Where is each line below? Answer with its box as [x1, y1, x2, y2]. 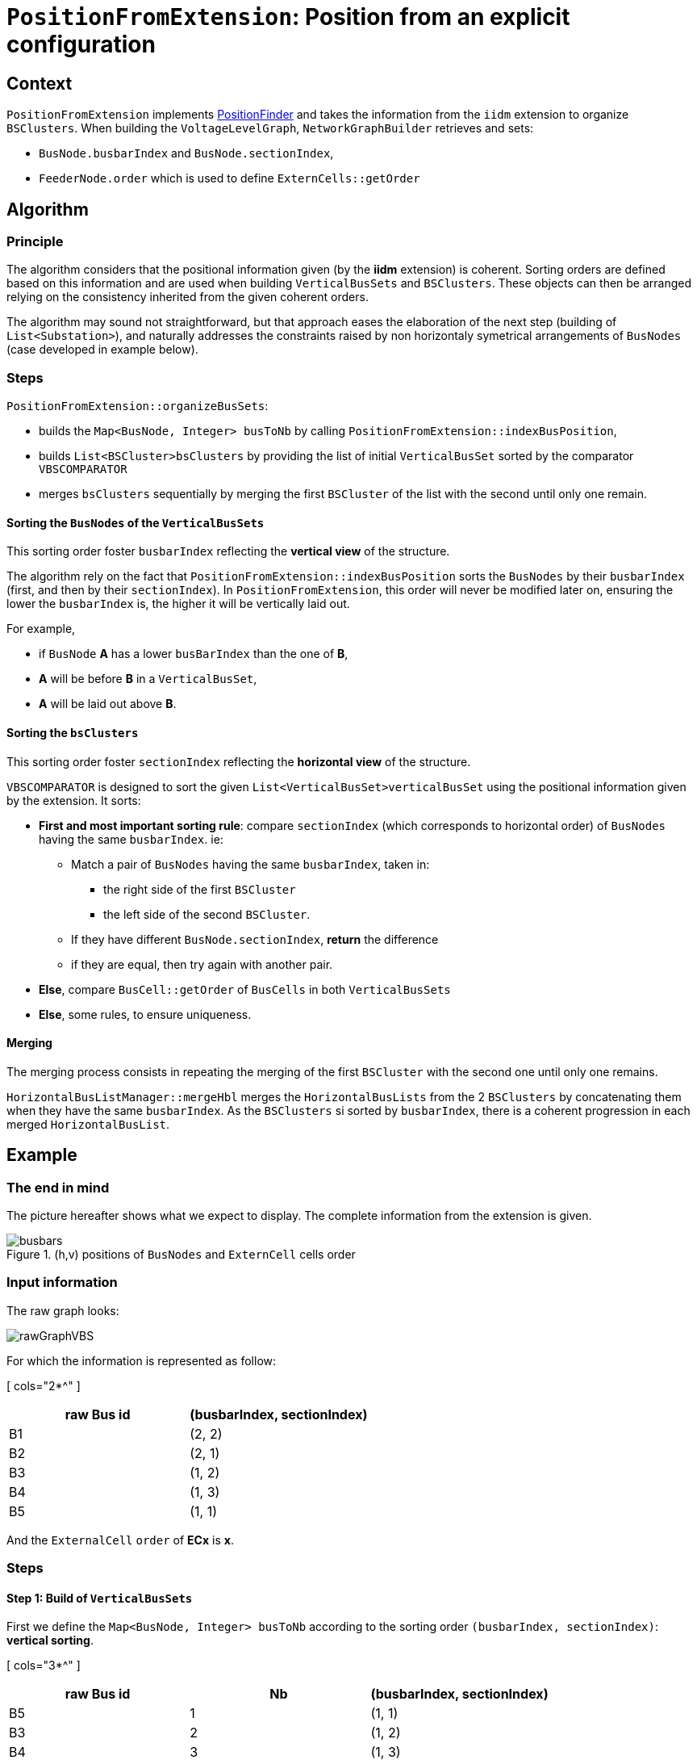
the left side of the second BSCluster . [103, 907, 311, 921]
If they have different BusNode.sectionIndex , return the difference [71, 932, 439, 946]
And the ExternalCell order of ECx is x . [6, 1532, 234, 1547]
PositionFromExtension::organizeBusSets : [6, 399, 269, 413]
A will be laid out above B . [39, 697, 177, 711]
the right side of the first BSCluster [103, 882, 296, 896]
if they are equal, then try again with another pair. [71, 957, 333, 971]
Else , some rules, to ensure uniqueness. [39, 1007, 252, 1021]
